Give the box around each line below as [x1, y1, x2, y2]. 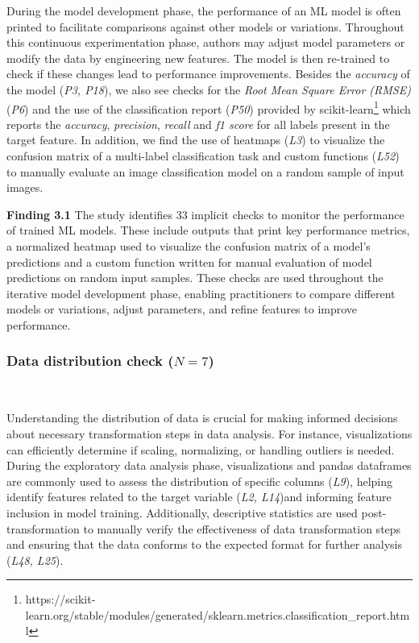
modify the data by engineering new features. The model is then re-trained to [6, 49, 390, 66]
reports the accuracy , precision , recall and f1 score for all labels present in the [6, 115, 390, 132]
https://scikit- [25, 591, 96, 608]
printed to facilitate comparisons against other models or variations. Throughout [6, 18, 404, 35]
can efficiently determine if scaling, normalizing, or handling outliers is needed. [6, 441, 395, 458]
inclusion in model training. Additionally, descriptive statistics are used [6, 504, 358, 521]
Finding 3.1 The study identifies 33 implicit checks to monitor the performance [6, 205, 404, 222]
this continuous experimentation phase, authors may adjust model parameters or [6, 34, 405, 51]
